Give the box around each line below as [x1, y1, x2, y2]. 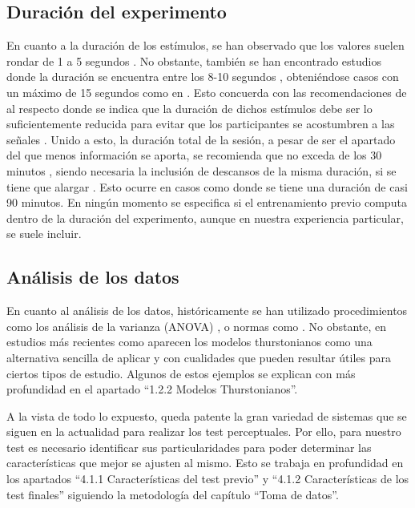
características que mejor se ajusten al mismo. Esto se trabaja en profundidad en [6, 454, 404, 471]
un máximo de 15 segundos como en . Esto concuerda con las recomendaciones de [6, 83, 407, 100]
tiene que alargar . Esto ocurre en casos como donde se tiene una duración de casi [6, 178, 408, 195]
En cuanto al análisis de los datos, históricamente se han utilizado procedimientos [6, 302, 408, 319]
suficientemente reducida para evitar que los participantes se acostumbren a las [6, 115, 395, 132]
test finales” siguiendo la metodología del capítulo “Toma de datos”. [6, 486, 339, 502]
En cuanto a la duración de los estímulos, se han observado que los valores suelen [6, 37, 405, 54]
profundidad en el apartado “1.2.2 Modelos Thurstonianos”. [6, 381, 298, 397]
